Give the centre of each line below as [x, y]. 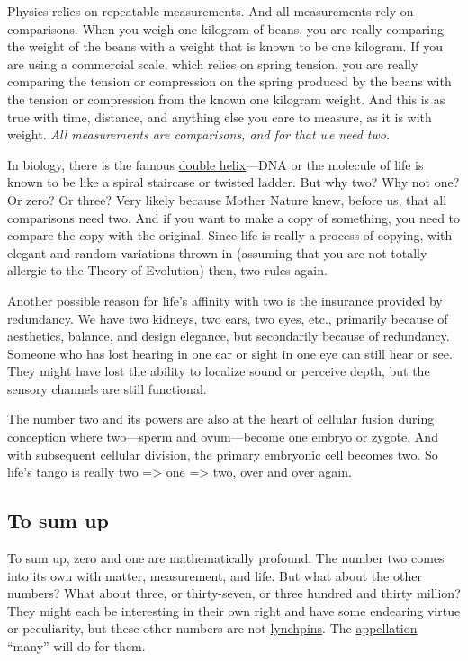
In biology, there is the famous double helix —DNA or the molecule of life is [216, 164]
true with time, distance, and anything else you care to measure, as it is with [220, 116]
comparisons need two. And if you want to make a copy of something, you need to [234, 217]
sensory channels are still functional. [107, 388]
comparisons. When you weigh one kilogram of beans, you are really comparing [225, 28]
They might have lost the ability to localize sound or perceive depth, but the [219, 371]
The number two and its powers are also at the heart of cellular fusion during [221, 419]
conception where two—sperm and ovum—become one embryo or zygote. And [223, 437]
